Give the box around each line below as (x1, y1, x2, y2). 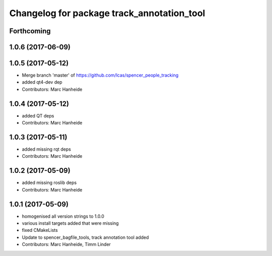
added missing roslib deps (22, 179, 77, 186)
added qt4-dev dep (22, 79, 62, 85)
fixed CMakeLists (22, 227, 58, 233)
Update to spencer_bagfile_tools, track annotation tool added (22, 234, 149, 240)
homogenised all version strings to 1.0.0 (22, 213, 104, 219)
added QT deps (22, 112, 54, 118)
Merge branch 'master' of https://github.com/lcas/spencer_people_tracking (22, 72, 179, 78)
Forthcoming (9, 27, 51, 35)
